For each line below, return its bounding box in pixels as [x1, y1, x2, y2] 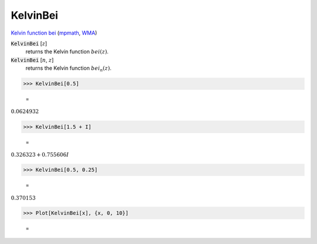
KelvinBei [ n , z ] [11, 56, 54, 63]
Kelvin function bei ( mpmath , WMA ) [11, 29, 97, 36]
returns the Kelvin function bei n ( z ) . [25, 65, 112, 73]
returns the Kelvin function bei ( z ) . [25, 48, 109, 55]
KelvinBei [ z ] [11, 40, 48, 47]
